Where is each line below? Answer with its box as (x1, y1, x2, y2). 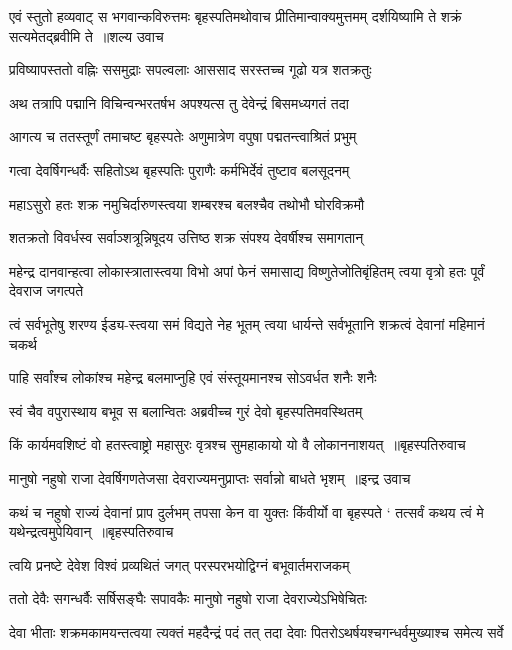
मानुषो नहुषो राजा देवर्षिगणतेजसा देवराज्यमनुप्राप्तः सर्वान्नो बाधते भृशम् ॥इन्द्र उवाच (9, 467, 411, 488)
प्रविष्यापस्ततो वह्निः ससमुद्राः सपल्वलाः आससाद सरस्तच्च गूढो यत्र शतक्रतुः (9, 59, 372, 80)
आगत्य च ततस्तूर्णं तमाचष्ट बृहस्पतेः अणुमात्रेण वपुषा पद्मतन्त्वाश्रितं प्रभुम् (9, 126, 357, 147)
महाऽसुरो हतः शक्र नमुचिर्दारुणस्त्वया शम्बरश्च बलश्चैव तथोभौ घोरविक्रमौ (9, 193, 365, 214)
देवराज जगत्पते (9, 280, 84, 301)
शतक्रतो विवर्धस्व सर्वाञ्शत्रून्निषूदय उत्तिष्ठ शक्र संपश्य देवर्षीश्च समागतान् (9, 227, 364, 248)
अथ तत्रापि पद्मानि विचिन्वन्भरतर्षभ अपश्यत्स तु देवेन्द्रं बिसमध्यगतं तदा (9, 92, 349, 113)
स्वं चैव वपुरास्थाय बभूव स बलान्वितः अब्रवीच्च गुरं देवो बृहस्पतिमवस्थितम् (9, 400, 363, 421)
